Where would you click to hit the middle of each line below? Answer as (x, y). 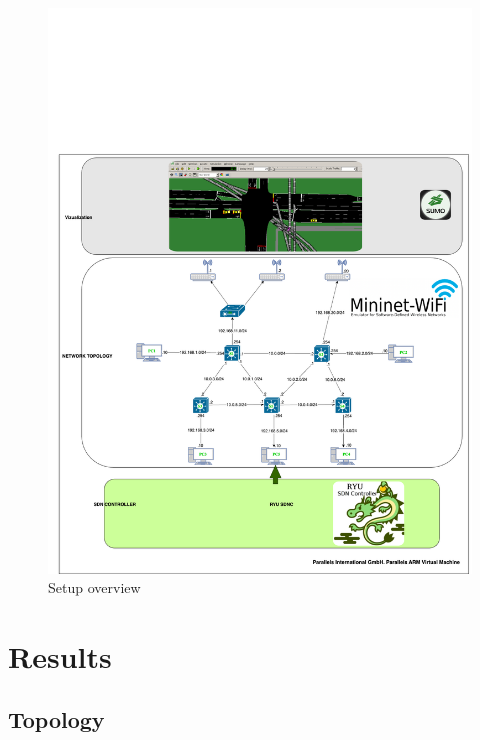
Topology (56, 719)
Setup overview (94, 587)
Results (60, 655)
